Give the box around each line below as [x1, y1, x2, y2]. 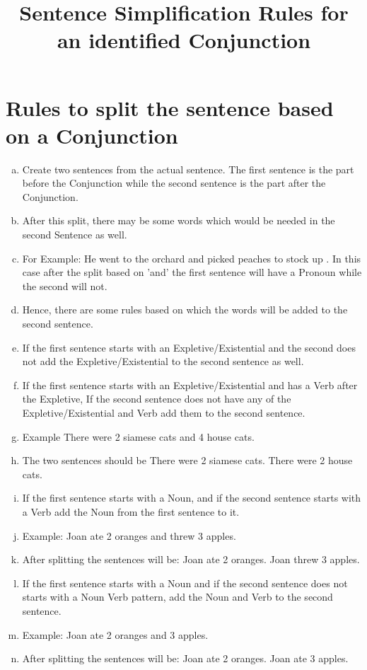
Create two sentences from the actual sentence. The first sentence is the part [22, 161, 354, 176]
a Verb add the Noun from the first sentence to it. [22, 504, 240, 519]
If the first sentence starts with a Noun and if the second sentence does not [22, 575, 348, 590]
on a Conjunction [6, 120, 178, 149]
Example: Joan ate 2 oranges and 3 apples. [22, 627, 209, 642]
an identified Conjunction [57, 25, 311, 54]
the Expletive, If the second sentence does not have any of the [22, 391, 291, 406]
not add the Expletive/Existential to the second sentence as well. [22, 354, 304, 369]
